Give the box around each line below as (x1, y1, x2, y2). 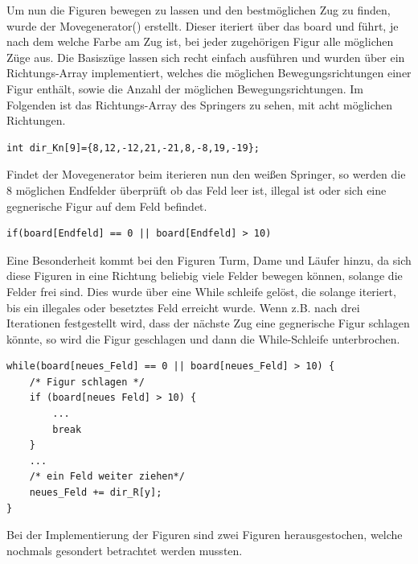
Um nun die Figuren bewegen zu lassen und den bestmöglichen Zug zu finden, (6, 2, 391, 18)
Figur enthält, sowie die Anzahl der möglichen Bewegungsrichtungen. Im (6, 80, 363, 97)
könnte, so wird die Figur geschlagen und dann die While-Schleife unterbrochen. (6, 330, 400, 347)
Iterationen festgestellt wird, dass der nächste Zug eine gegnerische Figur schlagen (6, 315, 410, 331)
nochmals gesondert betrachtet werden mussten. (6, 541, 243, 558)
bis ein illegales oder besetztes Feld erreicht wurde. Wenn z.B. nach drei (6, 298, 360, 315)
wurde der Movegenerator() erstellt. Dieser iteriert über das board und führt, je (6, 17, 399, 34)
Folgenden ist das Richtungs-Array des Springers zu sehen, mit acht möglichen (6, 96, 393, 113)
